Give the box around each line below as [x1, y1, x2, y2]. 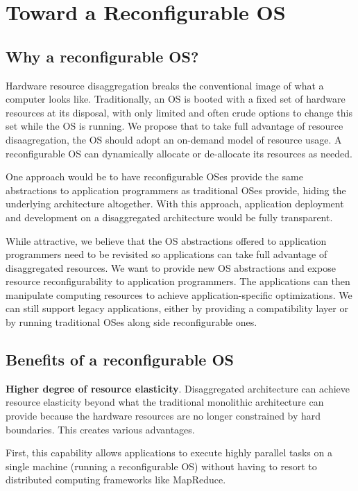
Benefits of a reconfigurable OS [6, 349, 235, 370]
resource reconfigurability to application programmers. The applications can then [6, 274, 350, 288]
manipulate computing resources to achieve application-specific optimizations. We [6, 287, 352, 302]
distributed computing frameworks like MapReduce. [6, 472, 226, 487]
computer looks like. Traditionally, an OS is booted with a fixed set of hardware [6, 92, 346, 106]
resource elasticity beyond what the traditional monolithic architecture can [6, 395, 324, 409]
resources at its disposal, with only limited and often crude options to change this [6, 105, 352, 119]
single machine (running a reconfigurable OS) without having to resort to [6, 458, 317, 473]
